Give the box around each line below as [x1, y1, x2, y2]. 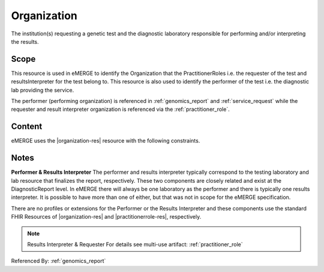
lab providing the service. [11, 86, 74, 93]
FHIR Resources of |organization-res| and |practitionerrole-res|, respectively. [11, 213, 202, 220]
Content [11, 122, 43, 132]
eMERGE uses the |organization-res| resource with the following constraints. [11, 137, 200, 144]
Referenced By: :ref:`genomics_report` [11, 258, 106, 265]
